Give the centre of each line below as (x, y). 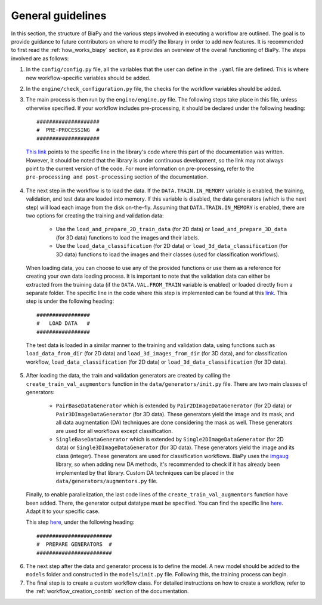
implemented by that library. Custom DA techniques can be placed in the (145, 472)
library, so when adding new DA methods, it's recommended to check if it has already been (168, 464)
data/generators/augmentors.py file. (107, 481)
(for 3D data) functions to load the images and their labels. (128, 237)
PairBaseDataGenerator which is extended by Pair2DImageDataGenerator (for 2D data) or (174, 406)
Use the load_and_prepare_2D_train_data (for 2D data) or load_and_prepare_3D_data (171, 229)
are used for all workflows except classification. (114, 431)
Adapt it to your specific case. (63, 511)
